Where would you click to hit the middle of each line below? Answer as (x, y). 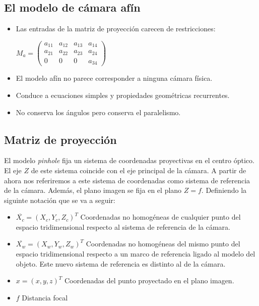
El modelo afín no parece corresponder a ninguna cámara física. (114, 78)
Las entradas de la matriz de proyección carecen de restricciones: (116, 29)
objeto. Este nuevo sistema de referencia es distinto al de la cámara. (121, 263)
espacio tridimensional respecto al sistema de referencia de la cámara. (123, 226)
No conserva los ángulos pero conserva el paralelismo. (98, 112)
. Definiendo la (224, 190)
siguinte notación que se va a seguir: (60, 200)
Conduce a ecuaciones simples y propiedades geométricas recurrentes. (123, 95)
